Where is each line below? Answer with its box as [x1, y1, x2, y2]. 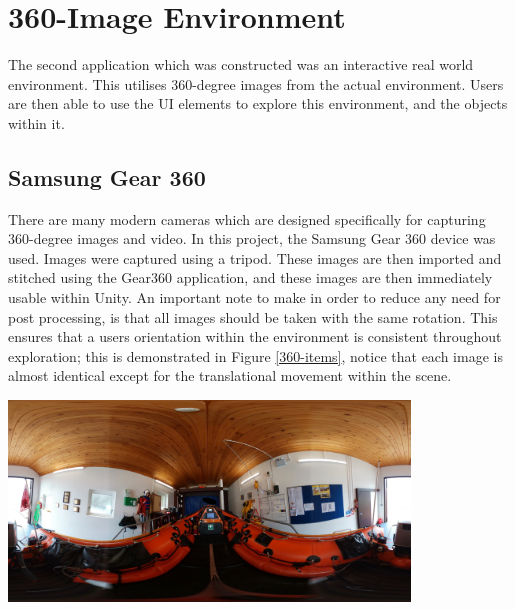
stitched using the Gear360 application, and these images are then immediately [8, 267, 493, 288]
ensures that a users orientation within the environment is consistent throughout [8, 326, 502, 347]
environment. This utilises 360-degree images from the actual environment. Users [8, 73, 504, 94]
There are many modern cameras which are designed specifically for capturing [8, 208, 486, 229]
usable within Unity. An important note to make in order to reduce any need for [8, 287, 501, 308]
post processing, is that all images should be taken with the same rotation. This [8, 306, 498, 327]
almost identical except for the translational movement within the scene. [8, 365, 452, 386]
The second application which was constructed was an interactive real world [8, 54, 474, 75]
